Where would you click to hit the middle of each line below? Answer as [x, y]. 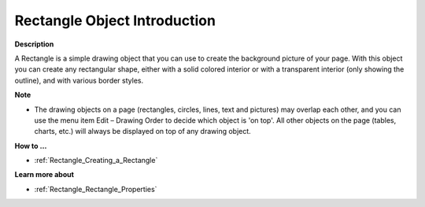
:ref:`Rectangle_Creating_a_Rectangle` [96, 161]
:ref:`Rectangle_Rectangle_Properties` [96, 189]
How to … [31, 146]
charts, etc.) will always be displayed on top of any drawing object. [142, 131]
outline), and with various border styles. [79, 80]
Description [34, 44]
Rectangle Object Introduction [115, 20]
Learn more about [44, 175]
